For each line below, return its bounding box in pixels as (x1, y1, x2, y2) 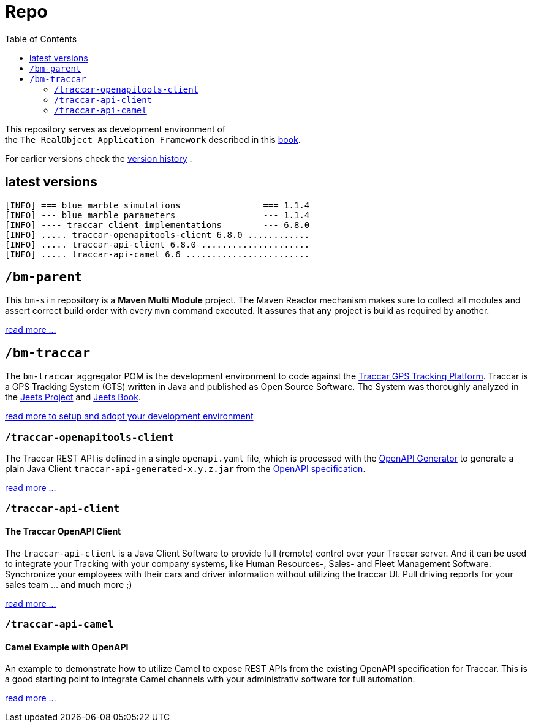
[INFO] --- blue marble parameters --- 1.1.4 (5, 210, 310, 220)
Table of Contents (5, 33, 77, 44)
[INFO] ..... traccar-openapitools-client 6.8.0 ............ (5, 229, 310, 240)
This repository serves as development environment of (5, 123, 226, 134)
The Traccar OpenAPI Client (5, 526, 121, 537)
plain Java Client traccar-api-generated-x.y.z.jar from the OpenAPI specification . (5, 463, 366, 474)
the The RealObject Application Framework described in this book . (5, 134, 301, 145)
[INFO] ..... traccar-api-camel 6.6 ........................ (5, 249, 310, 259)
